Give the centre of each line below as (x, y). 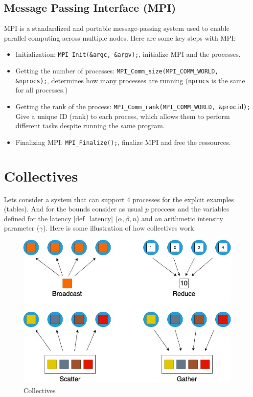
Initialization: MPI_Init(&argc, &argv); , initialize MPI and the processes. (128, 54)
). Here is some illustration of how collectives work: (119, 228)
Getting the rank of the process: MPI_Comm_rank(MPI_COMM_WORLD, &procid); (133, 106)
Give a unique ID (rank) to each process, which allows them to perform (123, 116)
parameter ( (22, 228)
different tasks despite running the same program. (90, 126)
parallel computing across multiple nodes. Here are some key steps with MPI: (120, 37)
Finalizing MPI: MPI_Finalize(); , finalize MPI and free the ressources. (123, 142)
